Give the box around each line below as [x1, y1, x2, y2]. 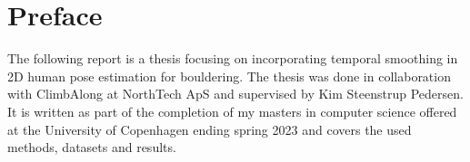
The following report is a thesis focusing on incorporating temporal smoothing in [7, 49, 458, 68]
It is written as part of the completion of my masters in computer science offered [7, 101, 457, 120]
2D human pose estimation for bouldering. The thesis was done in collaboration [7, 66, 451, 85]
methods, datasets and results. [7, 138, 176, 157]
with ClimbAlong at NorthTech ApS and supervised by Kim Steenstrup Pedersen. [7, 84, 464, 103]
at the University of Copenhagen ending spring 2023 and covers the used [7, 119, 412, 138]
